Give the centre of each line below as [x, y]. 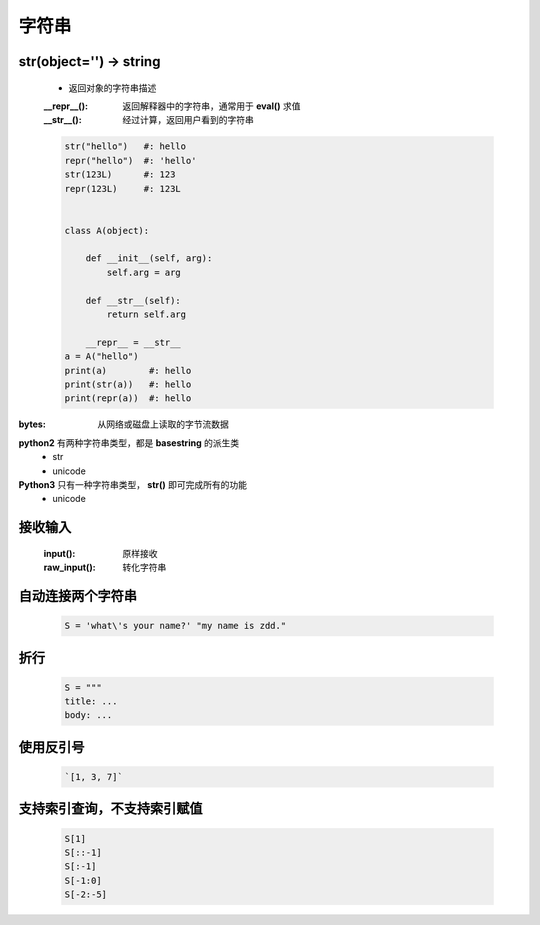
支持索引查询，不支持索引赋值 [110, 808]
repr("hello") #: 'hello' [130, 160]
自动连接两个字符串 [77, 595]
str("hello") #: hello [125, 146]
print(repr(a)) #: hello [128, 398]
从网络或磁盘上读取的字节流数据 [163, 424]
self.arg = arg [144, 272]
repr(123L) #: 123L [123, 188]
